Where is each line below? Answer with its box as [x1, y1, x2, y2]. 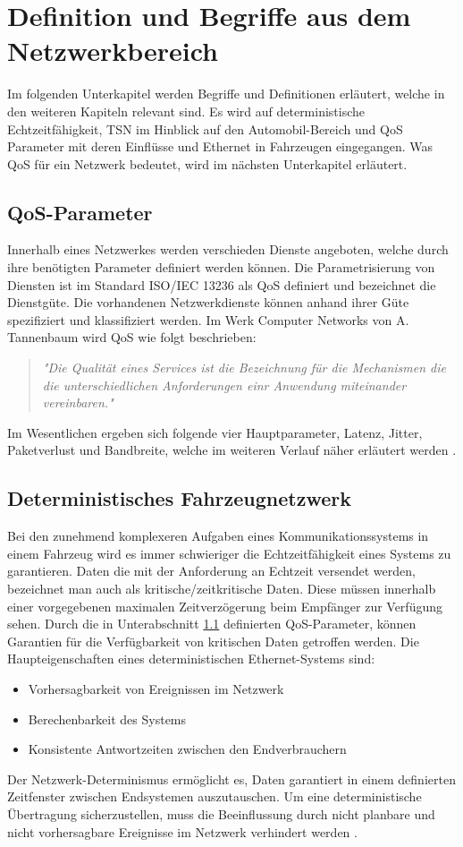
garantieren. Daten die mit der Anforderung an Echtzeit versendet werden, [7, 561, 416, 580]
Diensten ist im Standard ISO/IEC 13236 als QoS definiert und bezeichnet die [7, 275, 436, 294]
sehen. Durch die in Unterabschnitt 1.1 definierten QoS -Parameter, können [7, 614, 417, 633]
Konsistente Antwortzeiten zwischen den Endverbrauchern [28, 740, 347, 758]
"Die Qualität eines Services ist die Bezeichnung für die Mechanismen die [42, 358, 447, 377]
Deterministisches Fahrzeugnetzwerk [7, 484, 351, 512]
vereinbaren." [42, 393, 114, 412]
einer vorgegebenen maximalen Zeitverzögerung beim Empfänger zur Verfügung [7, 596, 442, 615]
